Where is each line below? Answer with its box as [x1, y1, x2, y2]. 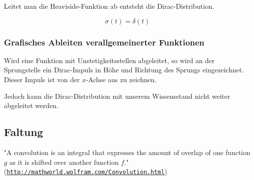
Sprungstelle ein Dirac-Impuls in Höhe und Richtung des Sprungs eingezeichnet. [4, 65, 244, 75]
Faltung [4, 124, 43, 139]
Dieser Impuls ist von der [4, 74, 80, 84]
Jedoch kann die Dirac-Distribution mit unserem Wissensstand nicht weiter [4, 90, 230, 101]
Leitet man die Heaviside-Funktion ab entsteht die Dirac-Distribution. [4, 1, 214, 11]
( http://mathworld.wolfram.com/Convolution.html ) [4, 166, 168, 177]
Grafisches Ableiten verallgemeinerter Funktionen [4, 36, 204, 48]
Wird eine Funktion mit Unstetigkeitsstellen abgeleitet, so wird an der [4, 55, 215, 65]
